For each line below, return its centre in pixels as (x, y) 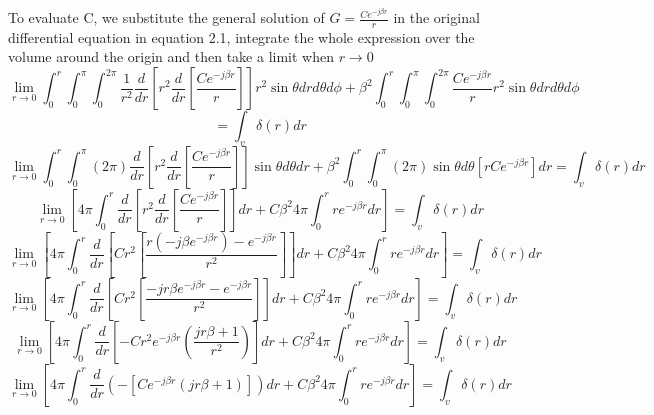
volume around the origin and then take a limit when (171, 56)
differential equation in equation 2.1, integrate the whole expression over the (241, 36)
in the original (436, 17)
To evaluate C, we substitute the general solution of (166, 17)
